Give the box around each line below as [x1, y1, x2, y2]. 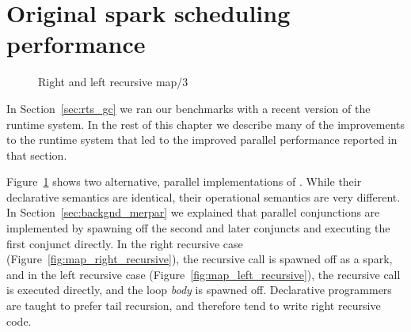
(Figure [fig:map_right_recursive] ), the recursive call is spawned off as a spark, [6, 251, 393, 267]
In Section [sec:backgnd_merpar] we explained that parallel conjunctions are [6, 204, 380, 221]
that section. [6, 146, 67, 163]
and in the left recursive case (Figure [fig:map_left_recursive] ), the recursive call [6, 266, 401, 282]
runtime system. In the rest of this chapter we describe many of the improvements [6, 115, 405, 132]
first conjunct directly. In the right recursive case [6, 235, 243, 251]
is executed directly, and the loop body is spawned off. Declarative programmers [6, 281, 392, 298]
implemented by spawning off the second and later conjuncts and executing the [6, 220, 390, 236]
